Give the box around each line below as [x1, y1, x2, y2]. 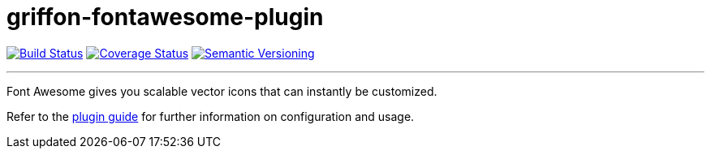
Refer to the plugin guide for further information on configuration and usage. [6, 109, 415, 123]
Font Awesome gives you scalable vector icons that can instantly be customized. [6, 84, 437, 98]
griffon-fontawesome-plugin [6, 3, 324, 31]
